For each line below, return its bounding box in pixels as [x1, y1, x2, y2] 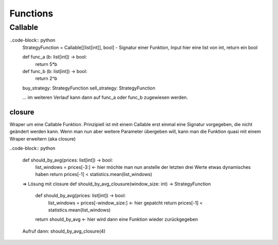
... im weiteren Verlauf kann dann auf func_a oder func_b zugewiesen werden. [22, 94, 188, 100]
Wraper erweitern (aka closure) [9, 135, 76, 142]
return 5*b [35, 61, 58, 67]
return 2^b [35, 75, 58, 82]
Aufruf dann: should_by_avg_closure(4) [22, 228, 106, 234]
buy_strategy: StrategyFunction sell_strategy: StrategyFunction [22, 85, 155, 91]
